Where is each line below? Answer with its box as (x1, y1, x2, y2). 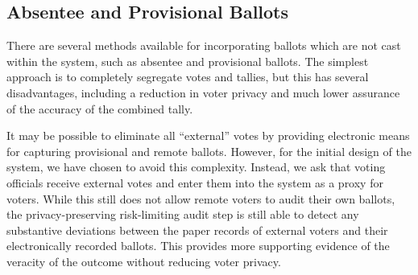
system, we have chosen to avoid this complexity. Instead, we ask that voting (6, 158, 386, 175)
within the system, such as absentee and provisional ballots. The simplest (6, 52, 369, 69)
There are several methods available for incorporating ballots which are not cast (6, 37, 401, 54)
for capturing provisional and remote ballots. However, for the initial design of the (6, 142, 412, 159)
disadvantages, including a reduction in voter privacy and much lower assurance (6, 84, 400, 101)
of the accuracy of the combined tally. (6, 100, 193, 117)
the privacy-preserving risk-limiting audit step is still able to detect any (6, 206, 359, 223)
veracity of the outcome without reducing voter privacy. (6, 252, 281, 269)
